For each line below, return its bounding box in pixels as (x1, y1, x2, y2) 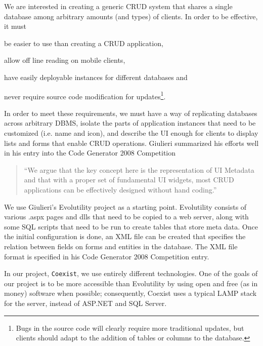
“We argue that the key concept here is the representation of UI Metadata (24, 164, 254, 175)
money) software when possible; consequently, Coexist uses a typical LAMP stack (4, 288, 257, 298)
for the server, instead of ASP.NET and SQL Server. (4, 297, 167, 308)
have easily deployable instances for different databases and (4, 71, 188, 82)
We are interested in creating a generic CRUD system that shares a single (4, 1, 233, 11)
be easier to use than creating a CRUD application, (4, 37, 163, 48)
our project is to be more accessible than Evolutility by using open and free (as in (4, 278, 258, 288)
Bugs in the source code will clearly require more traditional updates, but (16, 322, 244, 333)
